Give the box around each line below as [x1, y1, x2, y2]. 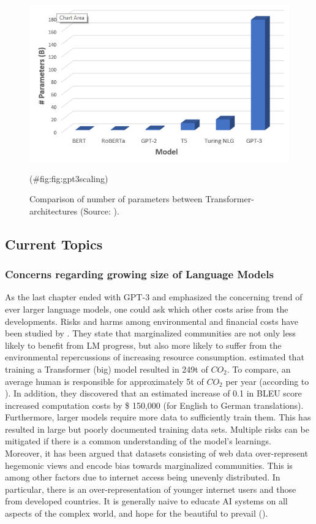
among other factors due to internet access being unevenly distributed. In [5, 471, 280, 484]
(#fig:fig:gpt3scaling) [29, 172, 108, 184]
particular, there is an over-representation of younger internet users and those [5, 482, 296, 495]
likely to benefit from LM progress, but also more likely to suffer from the [5, 338, 282, 351]
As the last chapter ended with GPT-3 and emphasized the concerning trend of [5, 290, 303, 303]
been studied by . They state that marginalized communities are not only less [5, 327, 296, 340]
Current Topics [5, 234, 103, 253]
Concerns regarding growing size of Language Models [5, 267, 274, 282]
